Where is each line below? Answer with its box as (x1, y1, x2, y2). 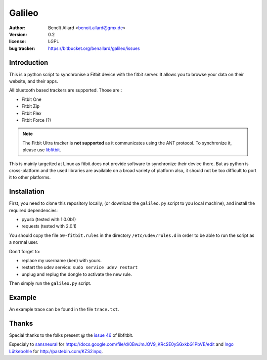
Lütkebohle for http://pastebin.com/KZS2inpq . (9, 348, 103, 354)
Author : (9, 25, 26, 31)
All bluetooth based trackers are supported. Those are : (9, 87, 122, 93)
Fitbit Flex (21, 110, 42, 116)
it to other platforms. (9, 175, 51, 180)
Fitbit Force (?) (21, 117, 51, 123)
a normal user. (9, 239, 39, 245)
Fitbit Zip (21, 103, 40, 109)
